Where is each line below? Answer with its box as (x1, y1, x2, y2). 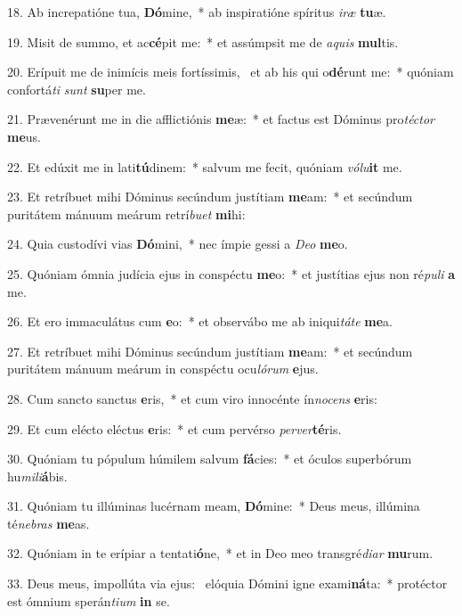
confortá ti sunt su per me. (7, 79, 146, 98)
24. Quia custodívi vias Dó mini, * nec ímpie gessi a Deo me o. (7, 234, 348, 253)
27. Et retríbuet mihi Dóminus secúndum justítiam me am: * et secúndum (7, 341, 413, 360)
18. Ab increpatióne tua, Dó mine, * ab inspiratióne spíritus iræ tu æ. (7, 3, 386, 21)
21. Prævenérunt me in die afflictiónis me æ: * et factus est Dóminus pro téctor (7, 110, 435, 128)
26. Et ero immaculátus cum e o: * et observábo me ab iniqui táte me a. (7, 312, 393, 331)
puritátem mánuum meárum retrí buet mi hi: (7, 204, 246, 223)
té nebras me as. (7, 513, 90, 532)
